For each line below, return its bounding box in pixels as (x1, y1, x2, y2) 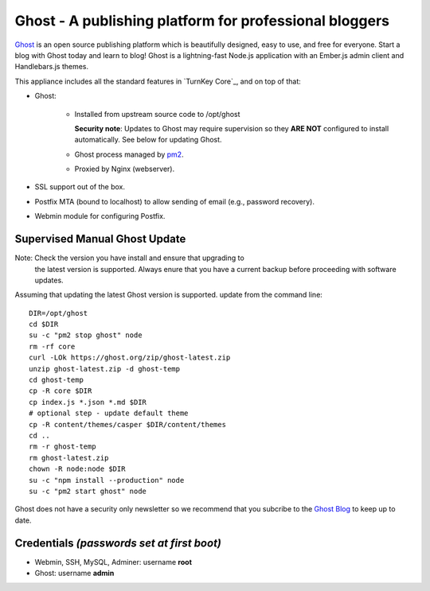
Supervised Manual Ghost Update (14, 232, 186, 246)
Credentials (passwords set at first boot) (14, 536, 222, 550)
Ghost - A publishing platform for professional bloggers (14, 12, 390, 29)
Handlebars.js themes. (14, 62, 89, 72)
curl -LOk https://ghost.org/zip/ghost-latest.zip (29, 353, 231, 362)
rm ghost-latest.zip (29, 453, 109, 462)
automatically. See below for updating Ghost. (74, 135, 222, 145)
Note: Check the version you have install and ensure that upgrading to (14, 253, 244, 262)
